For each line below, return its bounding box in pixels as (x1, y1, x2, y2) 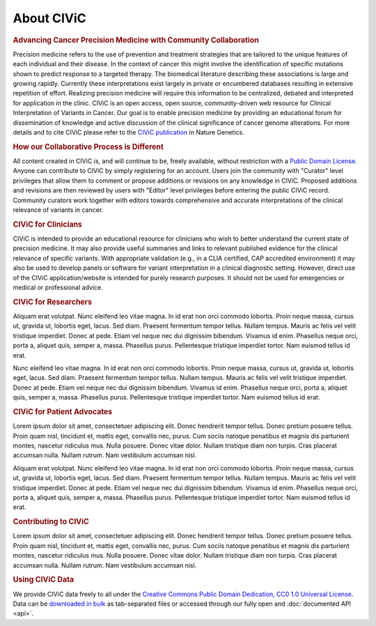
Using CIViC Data (13, 575, 75, 585)
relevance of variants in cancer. (13, 206, 104, 214)
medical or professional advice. (13, 283, 104, 291)
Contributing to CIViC (13, 517, 90, 526)
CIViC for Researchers (13, 297, 93, 307)
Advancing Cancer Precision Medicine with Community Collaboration (13, 35, 259, 45)
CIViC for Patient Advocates (13, 406, 113, 416)
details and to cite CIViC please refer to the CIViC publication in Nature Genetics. (13, 128, 245, 136)
